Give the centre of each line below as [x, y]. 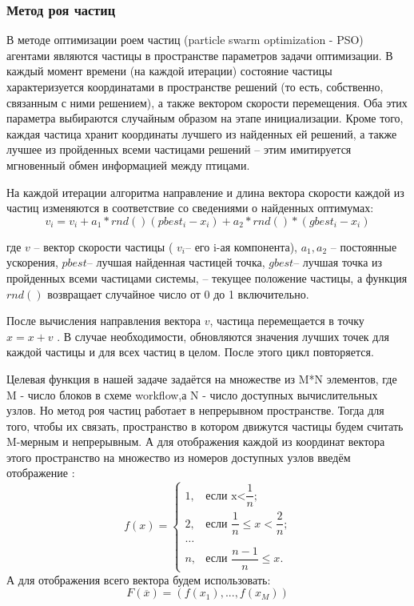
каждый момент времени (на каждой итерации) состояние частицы [169, 71]
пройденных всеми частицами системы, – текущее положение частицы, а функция [207, 277]
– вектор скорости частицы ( [103, 246]
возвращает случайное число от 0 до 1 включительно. [178, 293]
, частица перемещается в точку [287, 321]
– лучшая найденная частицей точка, [176, 262]
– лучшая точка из [338, 262]
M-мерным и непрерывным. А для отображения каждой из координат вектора [196, 441]
